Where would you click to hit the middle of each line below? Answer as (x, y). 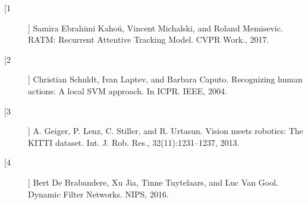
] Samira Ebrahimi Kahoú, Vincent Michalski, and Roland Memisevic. (155, 28)
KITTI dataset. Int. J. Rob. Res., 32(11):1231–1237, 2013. (134, 142)
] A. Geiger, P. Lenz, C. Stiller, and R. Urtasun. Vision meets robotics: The (166, 131)
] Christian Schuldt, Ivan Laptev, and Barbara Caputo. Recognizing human (165, 79)
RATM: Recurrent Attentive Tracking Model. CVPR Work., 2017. (149, 39)
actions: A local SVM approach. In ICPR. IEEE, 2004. (128, 90)
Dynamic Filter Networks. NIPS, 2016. (98, 194)
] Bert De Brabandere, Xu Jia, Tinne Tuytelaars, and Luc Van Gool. (153, 182)
